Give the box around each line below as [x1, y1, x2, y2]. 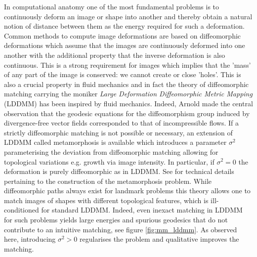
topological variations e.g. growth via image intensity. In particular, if [4, 156, 214, 167]
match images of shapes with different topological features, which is [4, 195, 209, 205]
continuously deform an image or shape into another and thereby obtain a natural [4, 11, 253, 21]
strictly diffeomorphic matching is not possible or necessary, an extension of [4, 127, 233, 137]
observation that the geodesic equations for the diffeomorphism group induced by [4, 108, 250, 118]
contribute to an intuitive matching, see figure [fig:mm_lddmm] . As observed [4, 224, 237, 234]
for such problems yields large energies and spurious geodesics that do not [4, 214, 228, 225]
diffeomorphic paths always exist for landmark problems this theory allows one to [4, 185, 251, 196]
